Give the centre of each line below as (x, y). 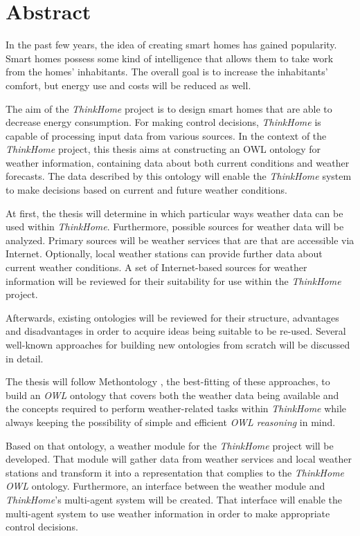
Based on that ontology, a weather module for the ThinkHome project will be (170, 445)
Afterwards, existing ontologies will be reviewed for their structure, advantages (172, 317)
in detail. (25, 358)
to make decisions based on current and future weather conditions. (146, 190)
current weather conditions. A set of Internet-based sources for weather (156, 267)
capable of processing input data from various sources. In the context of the (166, 135)
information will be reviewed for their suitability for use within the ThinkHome (173, 280)
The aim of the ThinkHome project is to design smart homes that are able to (169, 108)
